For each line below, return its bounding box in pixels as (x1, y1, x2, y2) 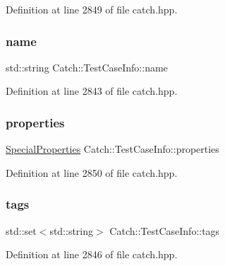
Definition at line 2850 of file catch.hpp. (6, 165, 178, 180)
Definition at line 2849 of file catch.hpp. (6, 2, 178, 16)
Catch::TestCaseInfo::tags (109, 223, 220, 238)
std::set (6, 223, 37, 238)
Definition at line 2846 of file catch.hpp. (6, 247, 178, 262)
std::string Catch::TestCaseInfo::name (6, 59, 168, 74)
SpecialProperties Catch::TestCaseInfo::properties (6, 141, 219, 156)
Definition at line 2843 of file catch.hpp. (6, 83, 178, 98)
